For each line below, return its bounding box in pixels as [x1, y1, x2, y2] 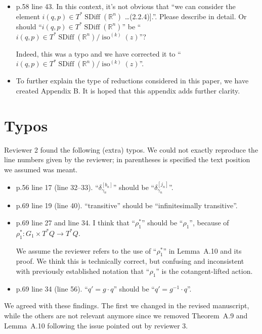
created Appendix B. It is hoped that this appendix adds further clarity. [16, 85, 240, 96]
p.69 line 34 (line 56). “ [16, 283, 88, 294]
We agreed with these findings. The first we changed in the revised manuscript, [4, 300, 249, 311]
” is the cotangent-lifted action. [156, 266, 253, 276]
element [16, 11, 40, 21]
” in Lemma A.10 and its [163, 245, 242, 256]
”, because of [189, 217, 229, 228]
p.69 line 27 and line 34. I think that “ [16, 217, 136, 228]
